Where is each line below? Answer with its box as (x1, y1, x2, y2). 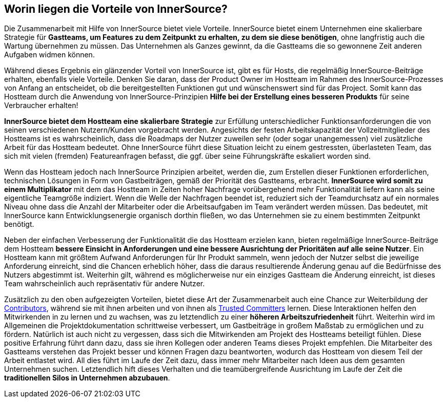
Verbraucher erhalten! (4, 101, 78, 110)
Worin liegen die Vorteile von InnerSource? (4, 3, 228, 15)
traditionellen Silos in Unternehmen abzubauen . (4, 373, 170, 383)
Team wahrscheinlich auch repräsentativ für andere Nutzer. (4, 279, 205, 288)
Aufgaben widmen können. (4, 50, 95, 59)
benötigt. (4, 220, 34, 229)
